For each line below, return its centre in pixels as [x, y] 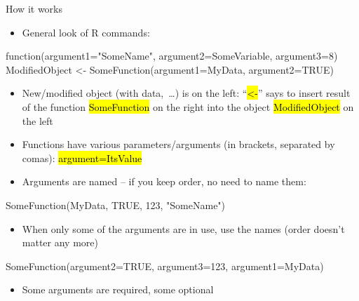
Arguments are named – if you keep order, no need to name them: [164, 181]
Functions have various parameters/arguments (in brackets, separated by [178, 144]
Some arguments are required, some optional [118, 289]
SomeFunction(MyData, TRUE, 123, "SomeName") [116, 205]
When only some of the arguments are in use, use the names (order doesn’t [183, 228]
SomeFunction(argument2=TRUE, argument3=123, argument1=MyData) [165, 266]
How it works [34, 8]
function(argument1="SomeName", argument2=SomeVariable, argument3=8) [172, 56]
